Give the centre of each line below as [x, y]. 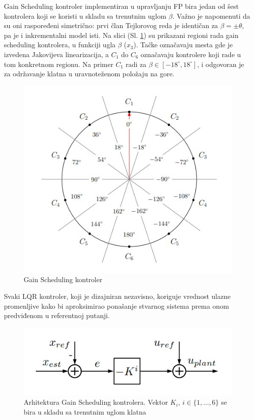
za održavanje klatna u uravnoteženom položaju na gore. [89, 74]
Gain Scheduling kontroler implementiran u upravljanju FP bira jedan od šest [121, 6]
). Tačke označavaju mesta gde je [183, 45]
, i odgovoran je [221, 64]
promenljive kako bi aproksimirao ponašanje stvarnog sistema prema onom [117, 306]
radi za [136, 64]
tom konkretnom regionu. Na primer [59, 64]
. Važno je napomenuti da [211, 16]
